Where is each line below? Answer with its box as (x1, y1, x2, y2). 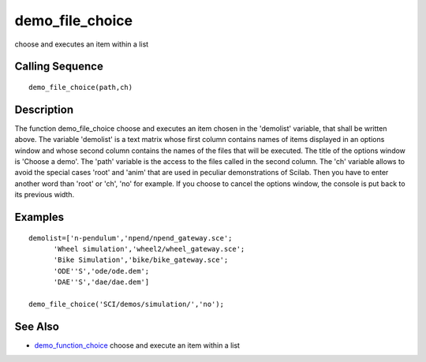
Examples (14, 211, 65, 224)
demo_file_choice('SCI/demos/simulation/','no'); (28, 300, 225, 308)
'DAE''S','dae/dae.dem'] (53, 278, 150, 287)
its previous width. (14, 190, 75, 200)
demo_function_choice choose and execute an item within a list (34, 340, 241, 350)
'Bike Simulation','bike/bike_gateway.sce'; (53, 256, 229, 264)
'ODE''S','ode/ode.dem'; (53, 267, 150, 275)
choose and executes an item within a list (14, 39, 149, 49)
